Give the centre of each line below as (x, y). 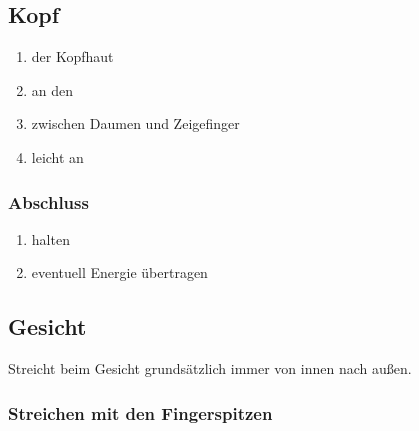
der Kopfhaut (72, 56)
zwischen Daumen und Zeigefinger (135, 123)
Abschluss (48, 201)
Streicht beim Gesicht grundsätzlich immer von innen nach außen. (210, 368)
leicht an (57, 156)
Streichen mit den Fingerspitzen (140, 412)
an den (52, 89)
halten (50, 238)
